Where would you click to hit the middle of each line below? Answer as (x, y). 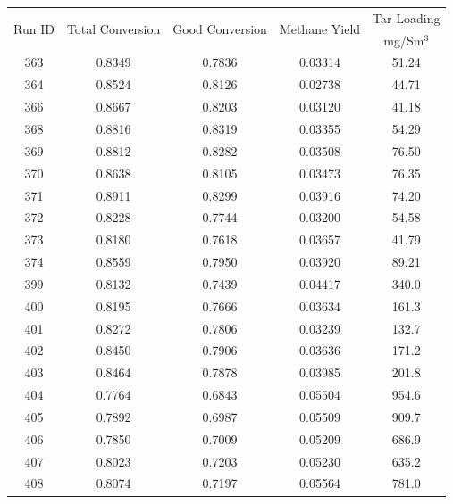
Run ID (34, 29)
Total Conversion (113, 29)
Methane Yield (320, 29)
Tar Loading (407, 17)
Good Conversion (220, 29)
